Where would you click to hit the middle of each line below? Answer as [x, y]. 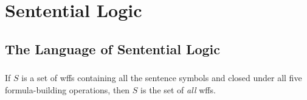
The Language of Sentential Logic [113, 48]
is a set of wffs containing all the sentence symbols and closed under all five [162, 78]
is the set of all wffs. [178, 89]
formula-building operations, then [67, 89]
